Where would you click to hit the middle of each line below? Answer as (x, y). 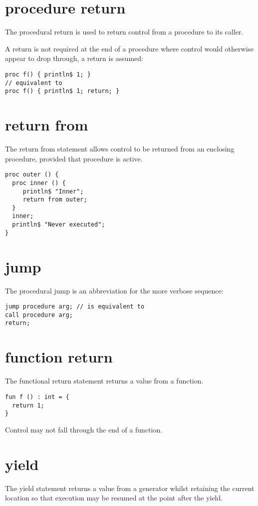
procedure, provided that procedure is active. (74, 158)
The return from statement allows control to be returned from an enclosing (120, 148)
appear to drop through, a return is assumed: (74, 58)
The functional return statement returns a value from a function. (104, 381)
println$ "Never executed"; (59, 225)
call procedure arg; (39, 315)
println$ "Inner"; (53, 191)
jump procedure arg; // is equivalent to (75, 307)
